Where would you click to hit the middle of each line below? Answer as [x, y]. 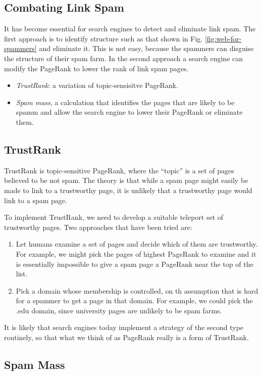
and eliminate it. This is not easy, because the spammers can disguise [146, 48]
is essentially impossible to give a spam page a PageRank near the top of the [135, 264]
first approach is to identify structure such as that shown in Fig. [103, 38]
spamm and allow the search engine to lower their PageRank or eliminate [129, 112]
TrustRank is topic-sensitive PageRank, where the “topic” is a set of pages [119, 170]
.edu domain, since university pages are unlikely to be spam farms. [119, 310]
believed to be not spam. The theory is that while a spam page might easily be [126, 180]
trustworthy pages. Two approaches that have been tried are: [98, 227]
